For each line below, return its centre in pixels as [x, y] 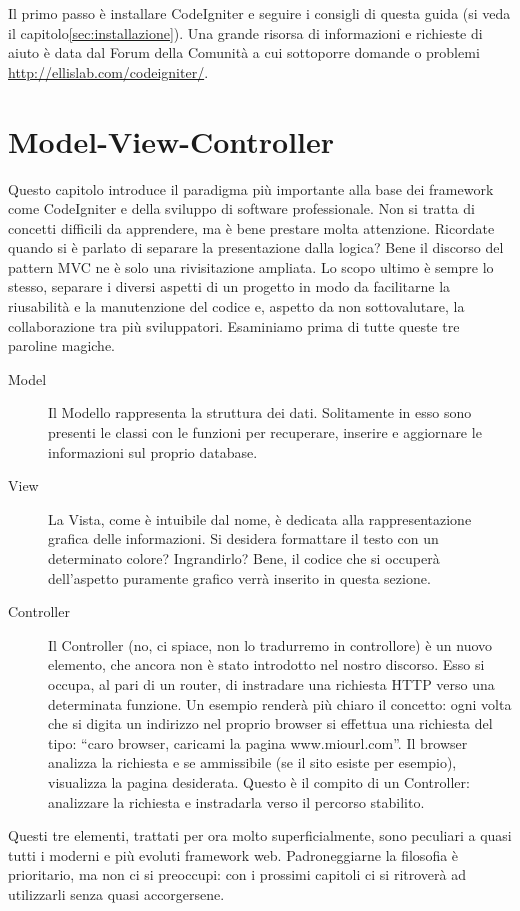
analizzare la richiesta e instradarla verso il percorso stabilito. [236, 801]
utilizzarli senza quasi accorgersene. [116, 893]
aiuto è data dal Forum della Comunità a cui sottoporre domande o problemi [244, 52]
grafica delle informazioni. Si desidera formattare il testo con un [243, 538]
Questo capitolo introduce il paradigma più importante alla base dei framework [251, 188]
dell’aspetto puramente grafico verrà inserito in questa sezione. [239, 577]
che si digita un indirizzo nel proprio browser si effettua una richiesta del [270, 723]
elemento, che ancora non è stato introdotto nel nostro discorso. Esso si [266, 664]
